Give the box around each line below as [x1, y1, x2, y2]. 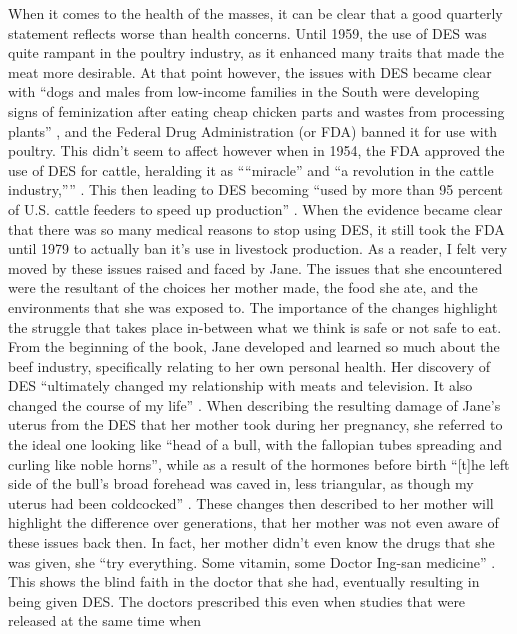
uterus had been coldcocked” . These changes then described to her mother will [8, 492, 494, 513]
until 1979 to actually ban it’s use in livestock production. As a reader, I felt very [8, 238, 508, 259]
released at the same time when [8, 610, 202, 631]
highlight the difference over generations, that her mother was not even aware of [8, 512, 499, 533]
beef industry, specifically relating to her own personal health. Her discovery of [8, 355, 491, 376]
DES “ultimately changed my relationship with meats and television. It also [8, 375, 473, 396]
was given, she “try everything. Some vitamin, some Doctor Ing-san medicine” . [8, 551, 496, 572]
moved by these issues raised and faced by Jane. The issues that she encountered [8, 257, 503, 278]
